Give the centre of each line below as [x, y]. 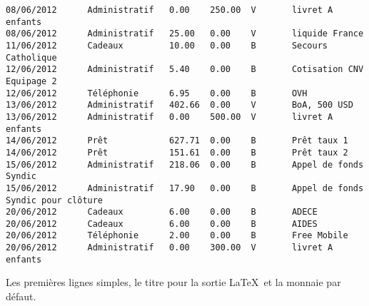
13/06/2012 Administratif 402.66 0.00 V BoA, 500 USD [180, 105]
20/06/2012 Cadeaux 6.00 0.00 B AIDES [162, 224]
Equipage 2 [31, 81]
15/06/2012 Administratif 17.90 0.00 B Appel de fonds [185, 188]
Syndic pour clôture [55, 200]
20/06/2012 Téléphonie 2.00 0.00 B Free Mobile [177, 236]
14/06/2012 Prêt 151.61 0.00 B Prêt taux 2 [177, 152]
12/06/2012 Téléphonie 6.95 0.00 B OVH [157, 93]
